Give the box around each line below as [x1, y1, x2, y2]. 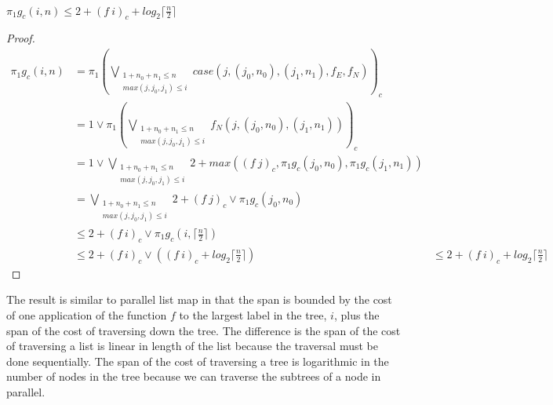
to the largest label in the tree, [179, 307, 327, 323]
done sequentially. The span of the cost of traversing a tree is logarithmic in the [6, 352, 389, 369]
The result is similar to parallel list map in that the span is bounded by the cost [6, 291, 392, 308]
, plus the [333, 307, 380, 323]
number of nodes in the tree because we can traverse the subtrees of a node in [6, 368, 381, 385]
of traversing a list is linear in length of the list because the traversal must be [6, 337, 378, 354]
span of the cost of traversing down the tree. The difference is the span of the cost [6, 322, 401, 338]
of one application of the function [6, 307, 167, 323]
